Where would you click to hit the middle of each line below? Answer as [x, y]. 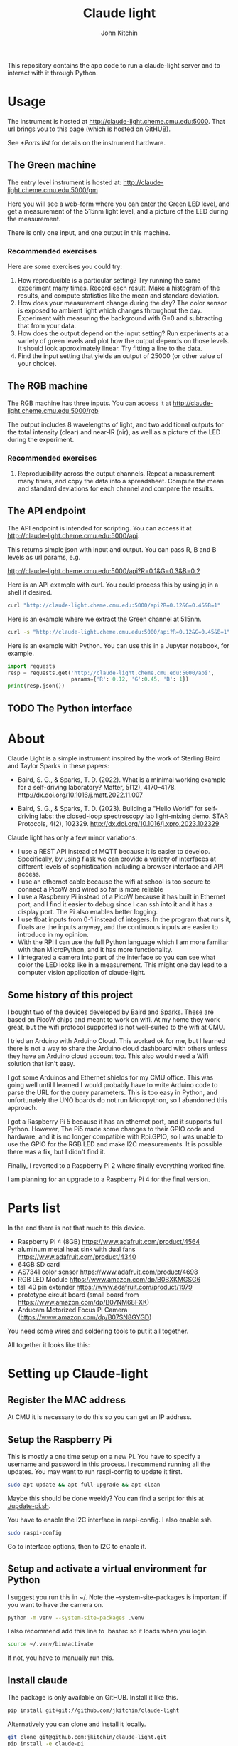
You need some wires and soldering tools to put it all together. [98, 1331]
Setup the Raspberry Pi [60, 1439]
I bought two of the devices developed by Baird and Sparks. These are [111, 1012]
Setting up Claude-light [78, 1374]
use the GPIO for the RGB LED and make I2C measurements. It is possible [115, 1144]
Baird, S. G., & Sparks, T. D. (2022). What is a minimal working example [121, 780]
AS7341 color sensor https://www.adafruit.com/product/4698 [108, 1272]
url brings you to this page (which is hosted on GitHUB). [89, 129]
